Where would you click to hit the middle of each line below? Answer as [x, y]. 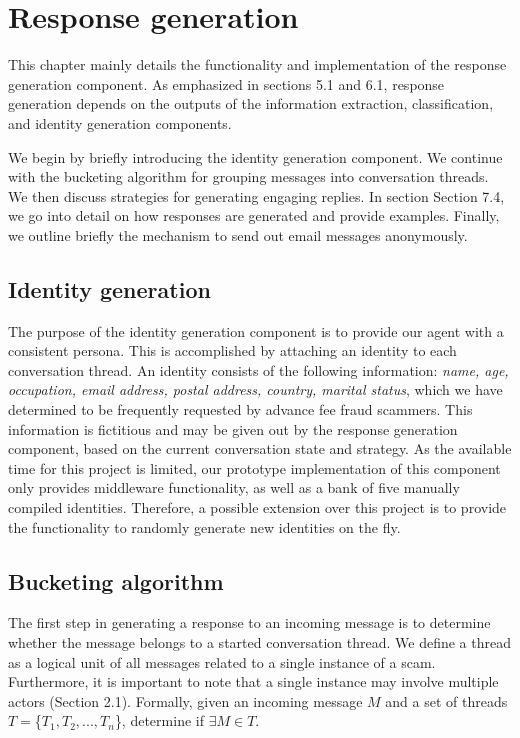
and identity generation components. [120, 122]
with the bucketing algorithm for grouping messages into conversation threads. [248, 176]
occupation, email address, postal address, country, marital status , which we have [255, 389]
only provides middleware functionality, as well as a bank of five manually [234, 487]
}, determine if [159, 720]
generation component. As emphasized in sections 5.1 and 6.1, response [226, 83]
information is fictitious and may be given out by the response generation [233, 428]
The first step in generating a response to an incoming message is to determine [249, 622]
